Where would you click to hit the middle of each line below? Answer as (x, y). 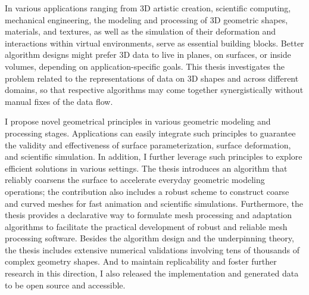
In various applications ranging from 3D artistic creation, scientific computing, (148, 8)
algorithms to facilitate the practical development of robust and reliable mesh (146, 226)
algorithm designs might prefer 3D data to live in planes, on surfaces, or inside (148, 55)
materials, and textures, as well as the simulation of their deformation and (141, 31)
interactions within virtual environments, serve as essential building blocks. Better (154, 43)
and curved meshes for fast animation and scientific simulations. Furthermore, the (154, 203)
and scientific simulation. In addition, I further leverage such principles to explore (154, 156)
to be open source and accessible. (65, 285)
